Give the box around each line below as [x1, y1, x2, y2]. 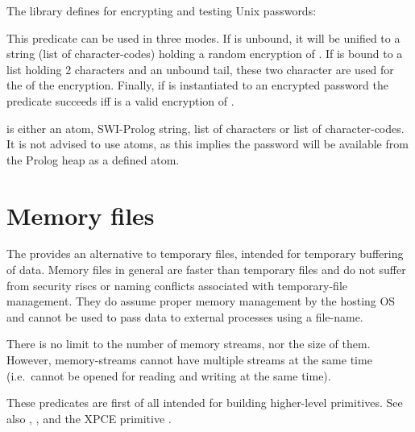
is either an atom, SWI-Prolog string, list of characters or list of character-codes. [6, 119, 405, 136]
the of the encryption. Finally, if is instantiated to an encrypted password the [6, 77, 388, 93]
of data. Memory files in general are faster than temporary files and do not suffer [6, 261, 406, 278]
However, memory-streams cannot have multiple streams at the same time [6, 351, 372, 368]
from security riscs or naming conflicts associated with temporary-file [6, 276, 348, 293]
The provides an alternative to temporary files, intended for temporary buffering [6, 245, 404, 262]
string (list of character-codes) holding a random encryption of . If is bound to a [6, 45, 403, 62]
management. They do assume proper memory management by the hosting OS [6, 293, 396, 309]
